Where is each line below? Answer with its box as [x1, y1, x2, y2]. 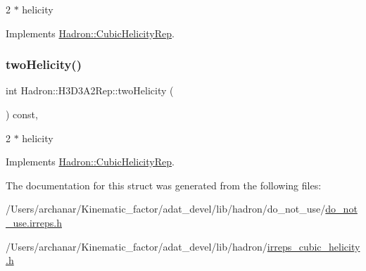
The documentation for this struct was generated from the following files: [6, 177, 322, 192]
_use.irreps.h [6, 215, 62, 229]
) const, [6, 107, 38, 121]
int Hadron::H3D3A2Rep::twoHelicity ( [6, 83, 174, 98]
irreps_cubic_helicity [267, 239, 360, 253]
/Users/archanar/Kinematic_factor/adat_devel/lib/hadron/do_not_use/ [6, 201, 326, 216]
